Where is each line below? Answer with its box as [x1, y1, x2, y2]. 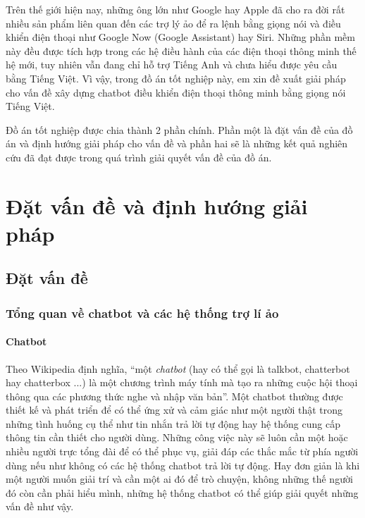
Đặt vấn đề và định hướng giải [6, 191, 308, 220]
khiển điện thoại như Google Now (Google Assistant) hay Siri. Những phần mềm [6, 30, 355, 44]
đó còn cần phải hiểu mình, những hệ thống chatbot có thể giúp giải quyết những [6, 485, 359, 500]
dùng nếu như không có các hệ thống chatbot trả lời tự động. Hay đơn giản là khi [6, 457, 360, 472]
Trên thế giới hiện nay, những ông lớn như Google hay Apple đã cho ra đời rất [6, 2, 345, 16]
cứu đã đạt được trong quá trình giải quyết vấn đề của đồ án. [6, 149, 272, 164]
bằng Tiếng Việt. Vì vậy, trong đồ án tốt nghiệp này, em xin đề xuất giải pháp [6, 70, 346, 85]
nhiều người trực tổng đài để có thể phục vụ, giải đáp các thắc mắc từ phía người [6, 444, 359, 459]
